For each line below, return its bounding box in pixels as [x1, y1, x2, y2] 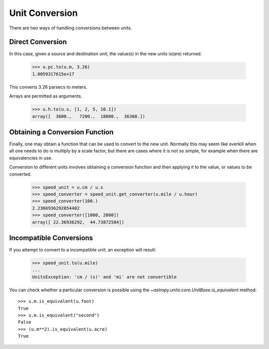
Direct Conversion [9, 38, 67, 46]
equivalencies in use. [9, 155, 53, 161]
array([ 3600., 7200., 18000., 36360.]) [32, 114, 145, 119]
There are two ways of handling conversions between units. [9, 25, 132, 31]
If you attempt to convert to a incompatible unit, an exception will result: [9, 247, 156, 253]
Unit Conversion [9, 7, 78, 18]
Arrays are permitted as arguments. [9, 93, 82, 99]
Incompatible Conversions [9, 233, 93, 242]
